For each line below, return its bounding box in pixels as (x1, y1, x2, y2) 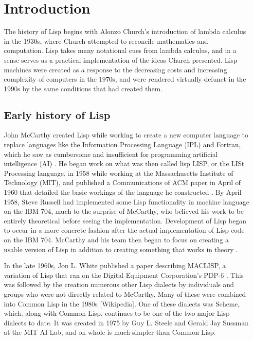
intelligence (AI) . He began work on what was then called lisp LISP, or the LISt (4, 158, 245, 169)
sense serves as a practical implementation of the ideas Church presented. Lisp (4, 54, 237, 65)
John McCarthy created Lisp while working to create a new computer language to (4, 130, 248, 140)
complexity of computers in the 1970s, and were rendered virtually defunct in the (4, 74, 246, 84)
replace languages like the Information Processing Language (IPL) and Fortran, (4, 139, 241, 150)
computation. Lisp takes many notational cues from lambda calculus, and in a (4, 45, 236, 55)
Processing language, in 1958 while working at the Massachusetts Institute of (4, 168, 234, 178)
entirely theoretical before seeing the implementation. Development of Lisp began (4, 215, 247, 225)
